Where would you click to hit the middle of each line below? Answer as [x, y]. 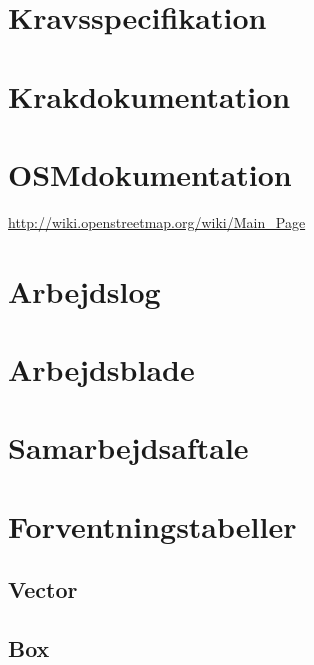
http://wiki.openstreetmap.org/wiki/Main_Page [157, 221]
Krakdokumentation [149, 95]
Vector [43, 589]
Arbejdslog [84, 290]
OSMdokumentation [150, 173]
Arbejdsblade [101, 369]
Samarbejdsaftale [128, 447]
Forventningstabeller [152, 525]
